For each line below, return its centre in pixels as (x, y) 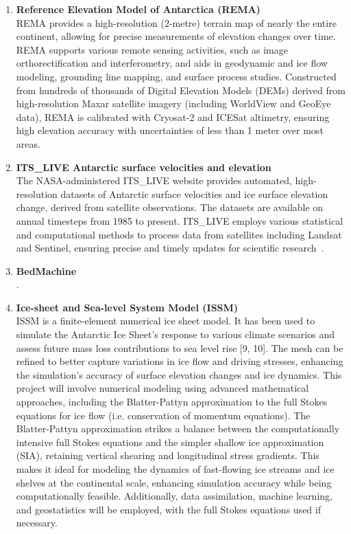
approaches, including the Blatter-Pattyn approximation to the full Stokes (172, 402)
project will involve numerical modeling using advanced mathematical (162, 388)
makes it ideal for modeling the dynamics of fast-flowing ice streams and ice (175, 469)
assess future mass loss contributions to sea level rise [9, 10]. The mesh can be (180, 347)
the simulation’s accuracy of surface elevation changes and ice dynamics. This (179, 374)
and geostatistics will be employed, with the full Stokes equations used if (168, 509)
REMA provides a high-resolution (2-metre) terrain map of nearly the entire (176, 22)
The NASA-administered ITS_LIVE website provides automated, (154, 180)
